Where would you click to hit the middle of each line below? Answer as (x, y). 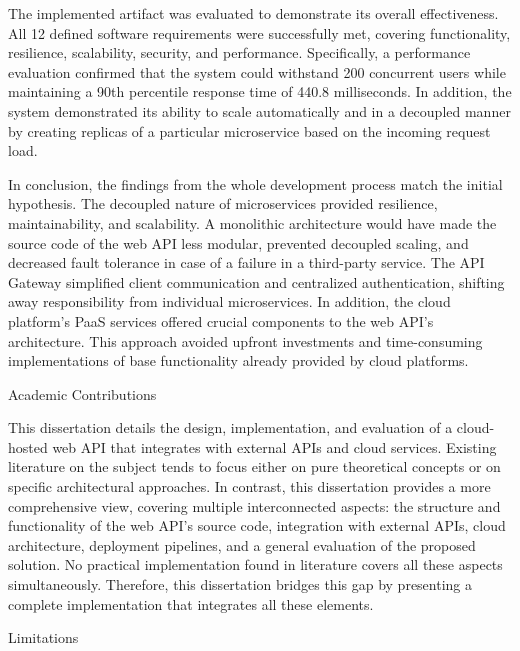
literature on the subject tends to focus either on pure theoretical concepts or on (254, 466)
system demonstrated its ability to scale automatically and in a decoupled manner (259, 110)
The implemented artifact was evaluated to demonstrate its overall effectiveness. (253, 13)
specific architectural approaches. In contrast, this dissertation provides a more (249, 486)
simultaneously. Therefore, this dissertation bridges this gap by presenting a (240, 584)
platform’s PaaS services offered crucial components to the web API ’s (221, 320)
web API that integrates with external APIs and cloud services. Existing (274, 446)
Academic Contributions (82, 393)
